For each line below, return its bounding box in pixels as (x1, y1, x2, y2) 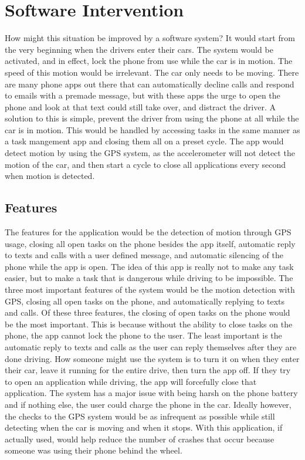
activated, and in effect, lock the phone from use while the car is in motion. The (5, 55, 293, 67)
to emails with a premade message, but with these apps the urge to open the (5, 89, 280, 102)
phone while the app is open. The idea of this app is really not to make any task (5, 260, 294, 272)
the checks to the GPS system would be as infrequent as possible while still (5, 410, 275, 422)
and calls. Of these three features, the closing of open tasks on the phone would (5, 306, 290, 319)
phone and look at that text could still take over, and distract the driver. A (5, 100, 276, 113)
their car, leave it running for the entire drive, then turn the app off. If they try (5, 364, 291, 376)
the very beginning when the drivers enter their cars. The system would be (5, 43, 273, 55)
